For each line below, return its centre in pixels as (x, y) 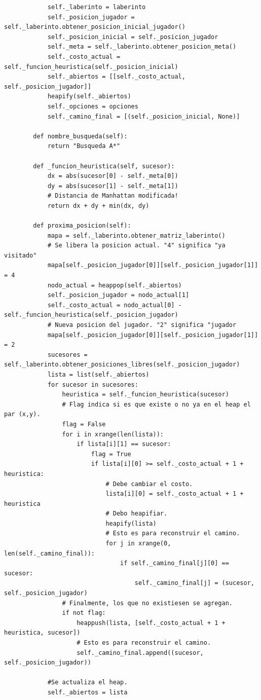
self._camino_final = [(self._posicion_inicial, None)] (144, 116)
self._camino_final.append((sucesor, (140, 653)
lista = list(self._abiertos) (98, 374)
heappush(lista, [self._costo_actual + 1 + (151, 623)
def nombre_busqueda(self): (80, 136)
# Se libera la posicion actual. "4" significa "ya (136, 246)
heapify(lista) (131, 523)
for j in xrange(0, (138, 544)
